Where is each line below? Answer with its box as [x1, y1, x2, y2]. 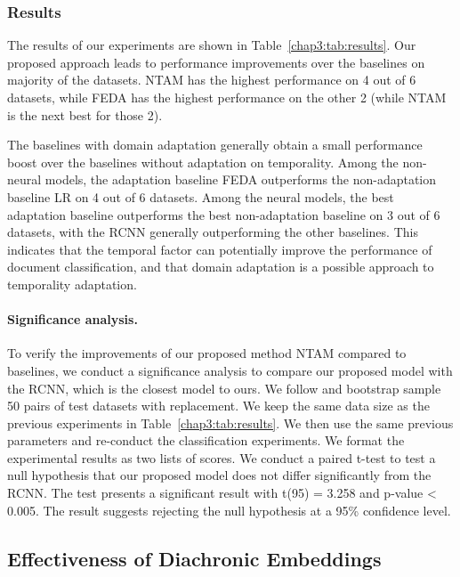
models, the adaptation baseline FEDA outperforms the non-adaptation [44, 170, 437, 189]
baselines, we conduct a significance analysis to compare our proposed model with [7, 361, 453, 379]
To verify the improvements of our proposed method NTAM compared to [7, 344, 407, 362]
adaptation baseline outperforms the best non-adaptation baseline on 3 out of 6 [7, 205, 440, 223]
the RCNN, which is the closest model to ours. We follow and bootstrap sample [7, 378, 441, 397]
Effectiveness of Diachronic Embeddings [7, 544, 382, 572]
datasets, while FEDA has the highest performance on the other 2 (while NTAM [7, 88, 447, 106]
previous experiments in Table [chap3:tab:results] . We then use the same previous [7, 413, 454, 432]
